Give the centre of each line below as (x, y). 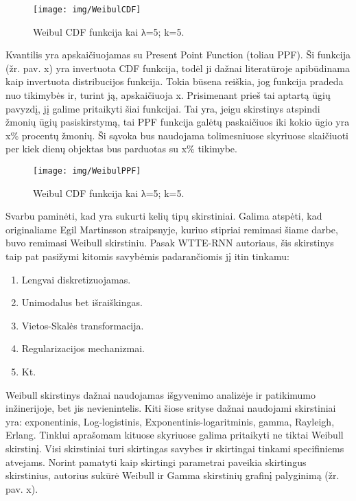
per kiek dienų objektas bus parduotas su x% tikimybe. (121, 149)
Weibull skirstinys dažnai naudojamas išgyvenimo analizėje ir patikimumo (161, 394)
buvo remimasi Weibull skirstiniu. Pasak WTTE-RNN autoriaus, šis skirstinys (170, 243)
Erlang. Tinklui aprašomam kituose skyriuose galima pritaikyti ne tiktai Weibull (175, 435)
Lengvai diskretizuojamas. (76, 279)
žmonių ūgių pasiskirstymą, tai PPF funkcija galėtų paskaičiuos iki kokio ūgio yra (178, 122)
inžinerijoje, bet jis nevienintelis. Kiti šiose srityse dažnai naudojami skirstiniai (171, 408)
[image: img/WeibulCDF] (87, 10)
